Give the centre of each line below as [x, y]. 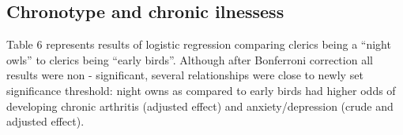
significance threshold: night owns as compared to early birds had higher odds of [201, 90]
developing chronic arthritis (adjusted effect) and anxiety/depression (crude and [200, 106]
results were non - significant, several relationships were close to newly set [185, 75]
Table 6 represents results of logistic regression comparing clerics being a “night [199, 44]
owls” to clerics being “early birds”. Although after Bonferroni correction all [190, 59]
